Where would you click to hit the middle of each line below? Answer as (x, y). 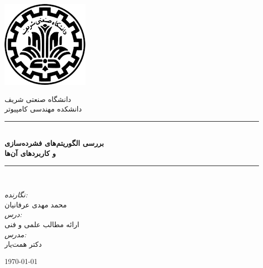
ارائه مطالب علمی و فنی (42, 224)
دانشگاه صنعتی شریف (38, 99)
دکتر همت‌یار (23, 244)
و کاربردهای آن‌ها (30, 153)
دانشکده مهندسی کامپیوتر (43, 109)
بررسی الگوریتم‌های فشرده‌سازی (54, 143)
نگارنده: (16, 195)
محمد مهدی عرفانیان (36, 204)
